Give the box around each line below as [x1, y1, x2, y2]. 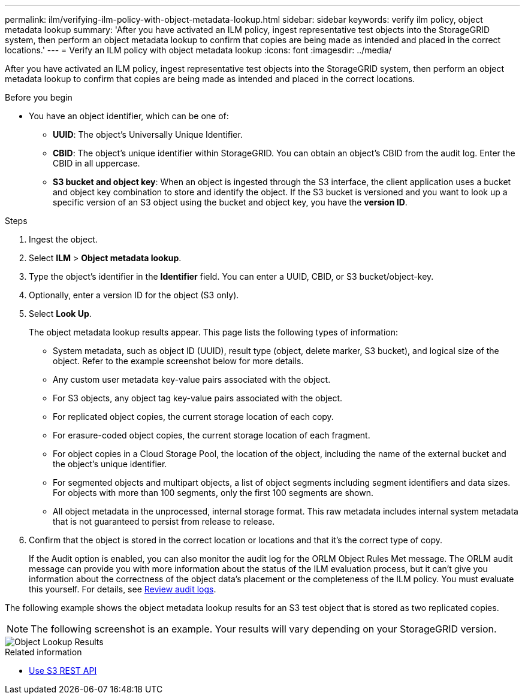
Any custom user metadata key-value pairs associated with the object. [53, 374, 331, 385]
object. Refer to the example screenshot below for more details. [53, 356, 304, 366]
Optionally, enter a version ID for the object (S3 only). [29, 290, 239, 300]
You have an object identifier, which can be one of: [29, 111, 229, 121]
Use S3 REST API [29, 665, 97, 676]
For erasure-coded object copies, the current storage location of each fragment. [53, 430, 370, 440]
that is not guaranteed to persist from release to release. [53, 516, 275, 526]
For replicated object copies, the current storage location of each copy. [53, 411, 334, 422]
